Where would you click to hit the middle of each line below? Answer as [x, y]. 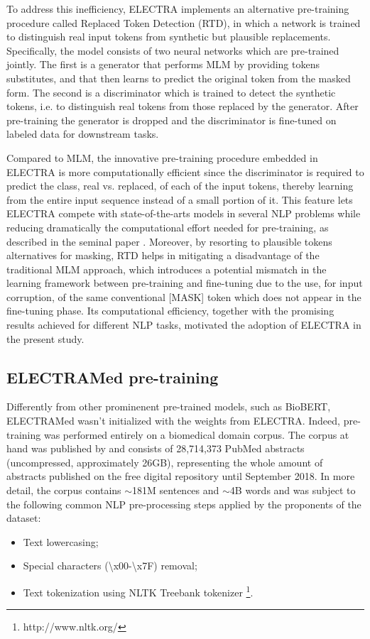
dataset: [24, 518]
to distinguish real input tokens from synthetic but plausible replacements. [169, 37]
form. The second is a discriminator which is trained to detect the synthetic [171, 92]
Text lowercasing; [61, 541]
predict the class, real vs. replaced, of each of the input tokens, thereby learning [180, 186]
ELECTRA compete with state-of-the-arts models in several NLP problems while [184, 213]
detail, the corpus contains [64, 490]
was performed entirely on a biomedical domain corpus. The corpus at [196, 434]
